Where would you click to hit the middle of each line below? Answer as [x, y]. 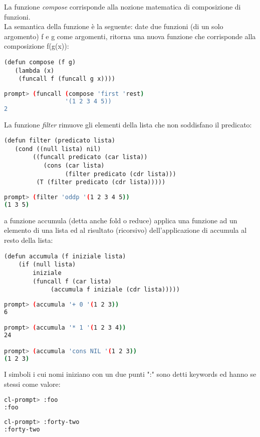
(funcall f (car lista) [72, 281]
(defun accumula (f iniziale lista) [65, 256]
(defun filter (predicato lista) [60, 141]
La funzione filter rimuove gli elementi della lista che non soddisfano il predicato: [128, 124]
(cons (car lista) [74, 166]
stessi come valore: [32, 384]
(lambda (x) [35, 70]
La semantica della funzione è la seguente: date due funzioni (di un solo [114, 26]
